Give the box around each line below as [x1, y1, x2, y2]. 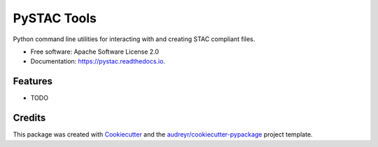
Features [13, 75, 52, 87]
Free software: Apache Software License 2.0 [30, 47, 160, 56]
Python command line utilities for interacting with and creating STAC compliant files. [13, 35, 255, 43]
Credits [13, 112, 46, 124]
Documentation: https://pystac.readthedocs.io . [30, 57, 166, 65]
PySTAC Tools [13, 10, 97, 26]
